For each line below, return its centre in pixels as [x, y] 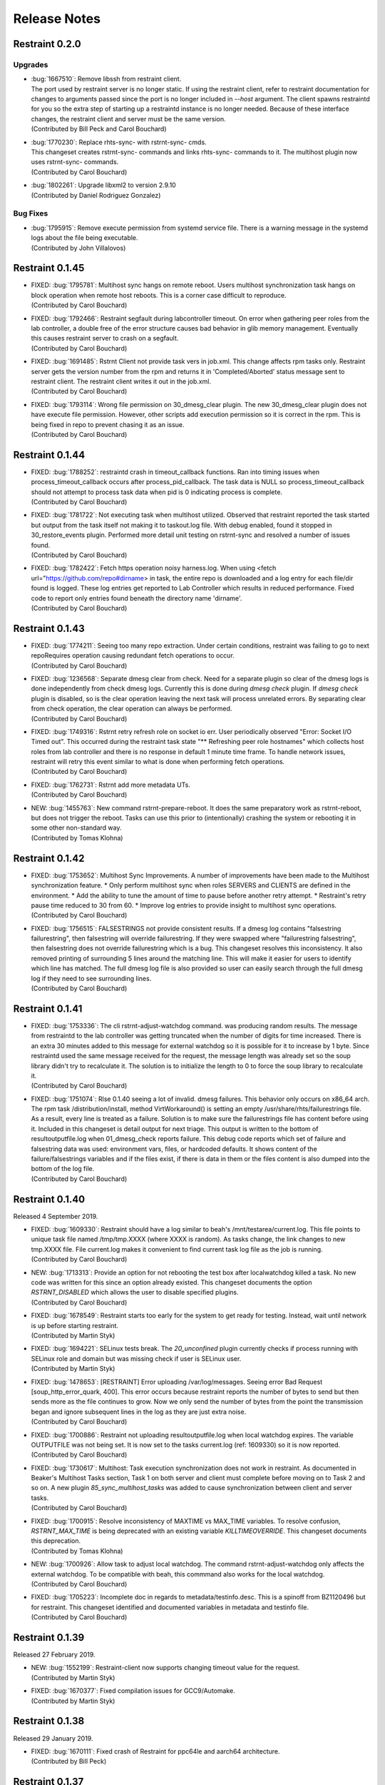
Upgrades [31, 64]
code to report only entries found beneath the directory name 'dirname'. [137, 598]
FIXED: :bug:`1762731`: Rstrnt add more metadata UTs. [111, 785]
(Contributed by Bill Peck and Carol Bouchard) [99, 129]
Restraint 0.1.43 [49, 628]
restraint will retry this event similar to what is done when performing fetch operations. [158, 762]
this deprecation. [56, 1541]
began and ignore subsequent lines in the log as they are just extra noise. [139, 1412]
